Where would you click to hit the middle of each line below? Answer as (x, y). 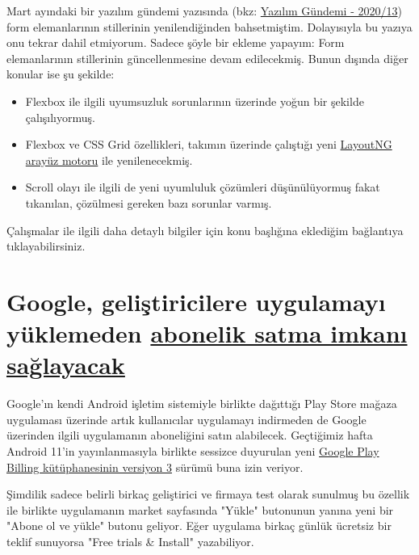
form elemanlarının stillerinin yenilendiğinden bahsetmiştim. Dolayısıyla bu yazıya (209, 26)
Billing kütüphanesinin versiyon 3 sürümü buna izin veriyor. (155, 467)
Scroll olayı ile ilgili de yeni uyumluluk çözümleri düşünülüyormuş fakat (203, 187)
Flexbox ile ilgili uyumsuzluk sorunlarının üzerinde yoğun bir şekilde (195, 101)
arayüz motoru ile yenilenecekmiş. (109, 160)
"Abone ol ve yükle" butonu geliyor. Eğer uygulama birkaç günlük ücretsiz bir (199, 526)
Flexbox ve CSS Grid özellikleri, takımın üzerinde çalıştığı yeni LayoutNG (209, 144)
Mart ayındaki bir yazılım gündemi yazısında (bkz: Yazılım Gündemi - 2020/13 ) (204, 11)
